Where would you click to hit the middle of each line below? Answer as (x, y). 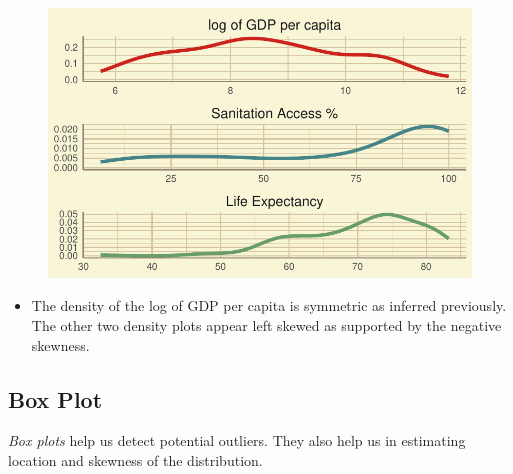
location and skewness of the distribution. (135, 459)
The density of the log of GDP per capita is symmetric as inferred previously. (269, 305)
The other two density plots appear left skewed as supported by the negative (266, 325)
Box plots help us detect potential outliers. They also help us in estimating (237, 440)
